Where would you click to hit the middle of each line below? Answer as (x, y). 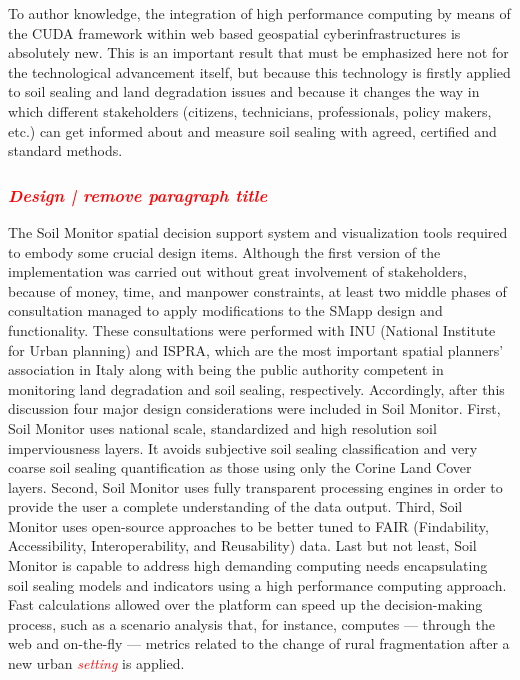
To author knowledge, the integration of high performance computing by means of (259, 13)
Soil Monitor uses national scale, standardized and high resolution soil (222, 427)
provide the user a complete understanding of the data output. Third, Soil (235, 506)
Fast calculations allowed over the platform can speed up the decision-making (245, 604)
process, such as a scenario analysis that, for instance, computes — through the (251, 623)
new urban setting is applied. (96, 663)
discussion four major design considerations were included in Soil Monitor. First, (254, 408)
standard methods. (65, 150)
